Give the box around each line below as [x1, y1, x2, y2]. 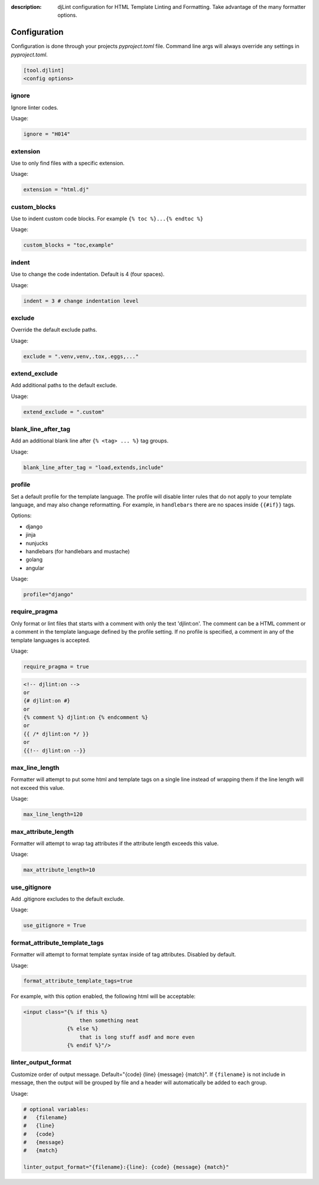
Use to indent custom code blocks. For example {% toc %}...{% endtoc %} [11, 215, 204, 222]
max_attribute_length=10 [23, 866, 96, 874]
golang [25, 556, 43, 563]
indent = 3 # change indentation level [23, 297, 139, 304]
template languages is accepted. [11, 637, 91, 644]
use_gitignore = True [23, 922, 86, 929]
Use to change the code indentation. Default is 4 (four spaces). [11, 271, 165, 278]
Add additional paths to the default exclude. [11, 382, 118, 389]
